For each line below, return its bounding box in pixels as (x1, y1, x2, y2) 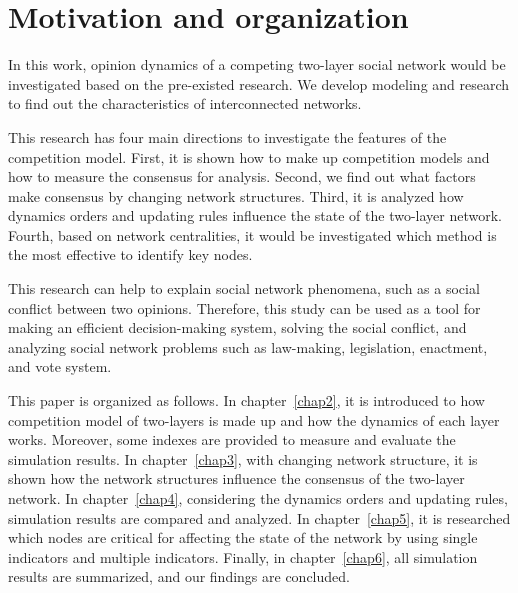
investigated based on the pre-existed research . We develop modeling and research (8, 73, 510, 94)
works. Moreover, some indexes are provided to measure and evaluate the (8, 429, 456, 450)
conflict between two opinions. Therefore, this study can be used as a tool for (8, 297, 481, 318)
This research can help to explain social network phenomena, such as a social (8, 278, 480, 299)
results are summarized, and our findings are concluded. (8, 566, 350, 587)
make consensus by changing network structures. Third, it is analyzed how (8, 185, 464, 206)
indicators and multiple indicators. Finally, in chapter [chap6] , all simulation (8, 546, 478, 567)
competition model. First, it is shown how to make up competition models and (8, 146, 490, 167)
